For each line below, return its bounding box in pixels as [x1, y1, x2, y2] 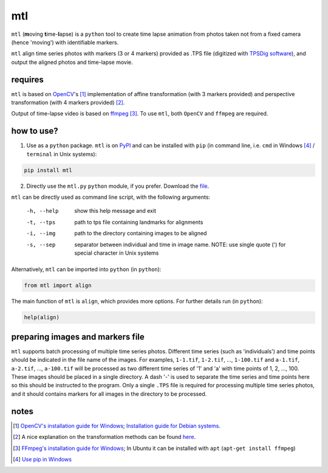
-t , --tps [26, 219, 56, 226]
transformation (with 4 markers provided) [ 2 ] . [11, 99, 125, 106]
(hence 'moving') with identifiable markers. [11, 38, 119, 46]
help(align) [24, 314, 60, 321]
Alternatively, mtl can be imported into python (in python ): [11, 266, 162, 273]
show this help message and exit [74, 207, 156, 215]
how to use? [11, 126, 58, 136]
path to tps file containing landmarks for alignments [74, 218, 203, 226]
